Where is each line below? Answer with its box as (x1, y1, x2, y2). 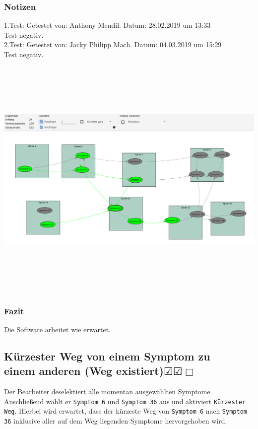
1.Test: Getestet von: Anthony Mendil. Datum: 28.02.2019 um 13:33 (4, 20, 211, 30)
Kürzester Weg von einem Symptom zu (4, 348, 210, 363)
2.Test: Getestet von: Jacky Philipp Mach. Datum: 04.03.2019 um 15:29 (4, 39, 222, 50)
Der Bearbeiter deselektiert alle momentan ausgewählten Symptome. (4, 386, 212, 397)
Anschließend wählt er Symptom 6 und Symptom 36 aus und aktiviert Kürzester (4, 396, 246, 406)
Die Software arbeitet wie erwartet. (4, 324, 111, 334)
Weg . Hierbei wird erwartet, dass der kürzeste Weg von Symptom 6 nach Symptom (4, 406, 247, 416)
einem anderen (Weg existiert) (4, 363, 164, 378)
